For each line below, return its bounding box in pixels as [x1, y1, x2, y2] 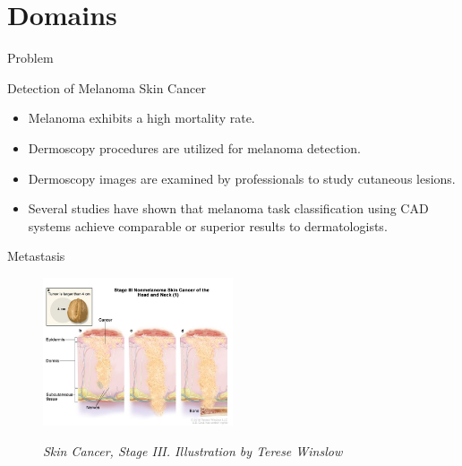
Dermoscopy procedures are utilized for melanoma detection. [28, 138, 361, 157]
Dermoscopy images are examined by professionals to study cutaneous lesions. [28, 168, 456, 187]
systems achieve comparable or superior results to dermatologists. [28, 216, 388, 235]
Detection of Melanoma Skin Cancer [7, 78, 206, 97]
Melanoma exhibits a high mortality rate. [28, 108, 255, 127]
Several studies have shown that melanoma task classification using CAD [28, 199, 429, 218]
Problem [7, 48, 54, 67]
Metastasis [7, 246, 65, 265]
